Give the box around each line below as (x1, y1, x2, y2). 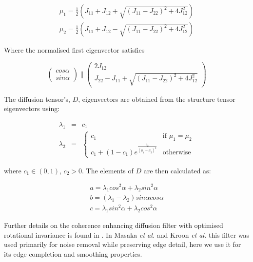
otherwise (162, 149, 191, 156)
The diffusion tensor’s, (4, 94, 70, 104)
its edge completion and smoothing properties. (4, 249, 142, 259)
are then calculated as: (143, 165, 211, 175)
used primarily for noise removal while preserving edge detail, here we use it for (4, 239, 241, 249)
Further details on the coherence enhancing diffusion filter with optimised (4, 220, 223, 230)
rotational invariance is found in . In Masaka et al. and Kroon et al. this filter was (4, 229, 250, 240)
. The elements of (82, 165, 134, 175)
